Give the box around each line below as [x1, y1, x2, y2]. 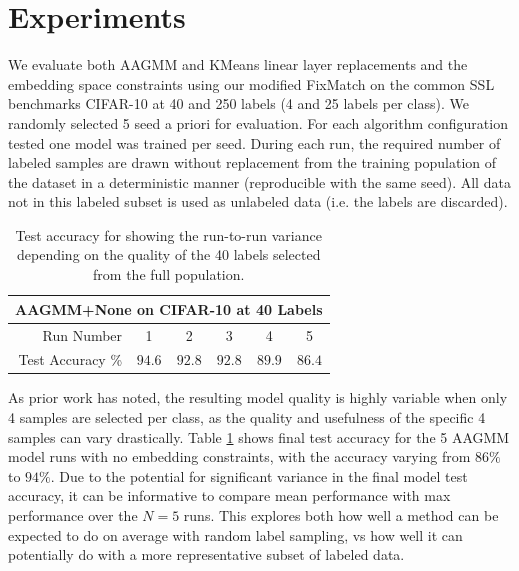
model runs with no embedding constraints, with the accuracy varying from [8, 446, 471, 467]
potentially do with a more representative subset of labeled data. [8, 544, 405, 565]
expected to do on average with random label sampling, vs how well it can [8, 524, 463, 545]
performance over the [8, 505, 138, 525]
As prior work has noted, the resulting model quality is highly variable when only [8, 387, 508, 408]
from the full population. [93, 264, 245, 285]
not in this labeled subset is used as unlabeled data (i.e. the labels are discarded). [8, 191, 508, 212]
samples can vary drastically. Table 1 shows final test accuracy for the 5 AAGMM [8, 426, 510, 447]
